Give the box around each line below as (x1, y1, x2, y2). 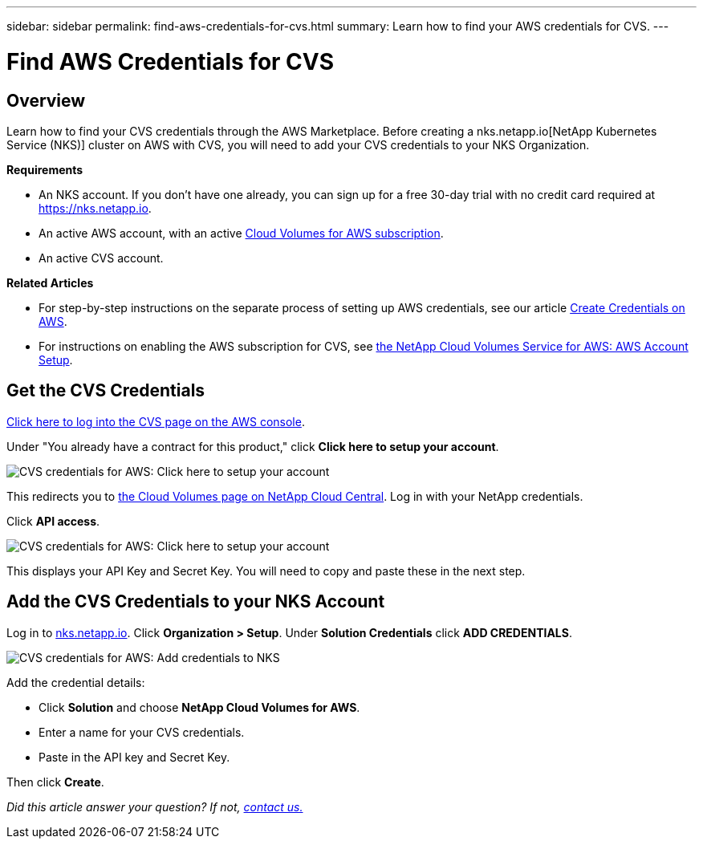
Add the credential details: (6, 675, 145, 689)
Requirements (6, 162, 83, 177)
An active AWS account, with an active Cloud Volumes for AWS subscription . (39, 225, 444, 240)
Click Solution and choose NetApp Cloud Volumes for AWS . (39, 700, 360, 714)
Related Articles (6, 275, 94, 290)
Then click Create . (6, 774, 104, 789)
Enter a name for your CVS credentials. (39, 725, 245, 739)
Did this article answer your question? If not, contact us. (6, 799, 303, 814)
